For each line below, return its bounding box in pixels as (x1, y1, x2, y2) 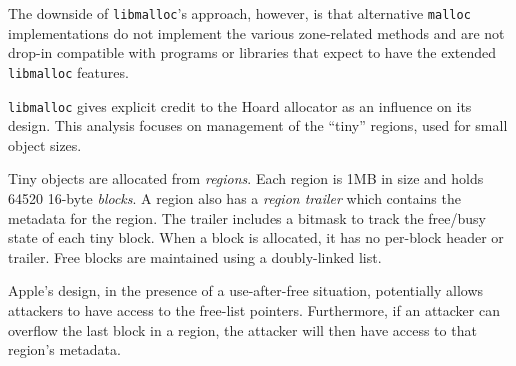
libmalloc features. (8, 61, 129, 82)
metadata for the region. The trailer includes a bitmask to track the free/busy (8, 207, 487, 228)
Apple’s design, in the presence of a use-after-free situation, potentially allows (8, 280, 484, 301)
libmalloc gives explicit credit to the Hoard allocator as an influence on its (8, 95, 472, 116)
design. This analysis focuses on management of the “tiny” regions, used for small (8, 115, 508, 136)
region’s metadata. (8, 339, 121, 360)
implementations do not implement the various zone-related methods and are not (8, 22, 505, 43)
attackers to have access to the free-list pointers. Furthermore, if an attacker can (8, 299, 500, 320)
